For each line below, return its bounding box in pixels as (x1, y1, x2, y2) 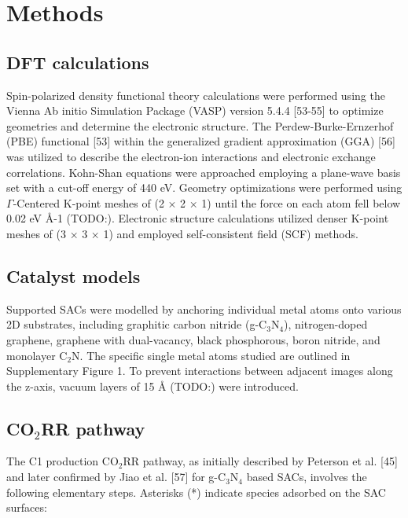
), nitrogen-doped (284, 316, 368, 332)
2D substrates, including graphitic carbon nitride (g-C (6, 316, 267, 332)
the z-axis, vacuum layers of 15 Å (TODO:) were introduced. (6, 377, 299, 394)
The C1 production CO (6, 453, 119, 469)
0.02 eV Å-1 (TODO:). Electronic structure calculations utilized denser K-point (6, 210, 389, 226)
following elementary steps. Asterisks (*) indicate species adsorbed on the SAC (6, 483, 386, 500)
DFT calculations (6, 50, 149, 74)
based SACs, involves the (246, 468, 367, 485)
